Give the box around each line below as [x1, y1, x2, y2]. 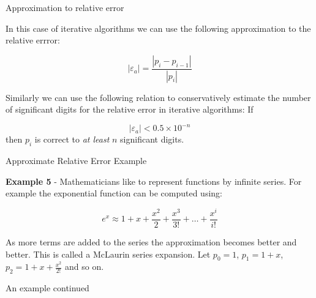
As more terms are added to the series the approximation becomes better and [6, 236, 297, 248]
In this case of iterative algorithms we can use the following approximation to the [6, 21, 311, 34]
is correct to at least [34, 133, 110, 146]
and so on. [64, 260, 104, 273]
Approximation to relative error [6, 1, 124, 13]
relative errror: [6, 34, 60, 47]
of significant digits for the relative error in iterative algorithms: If [6, 103, 254, 116]
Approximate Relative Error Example [6, 154, 147, 167]
